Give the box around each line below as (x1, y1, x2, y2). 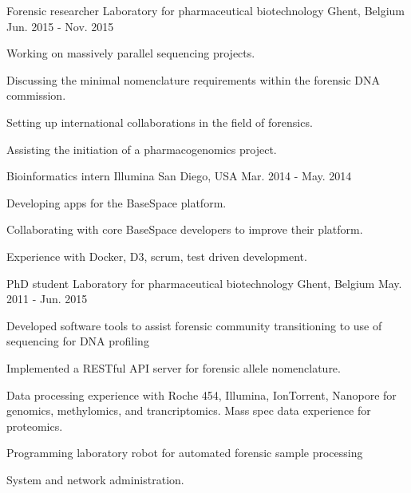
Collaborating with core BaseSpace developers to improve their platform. (6, 221, 363, 238)
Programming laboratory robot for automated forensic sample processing (6, 444, 363, 461)
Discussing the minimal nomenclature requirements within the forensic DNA (6, 71, 380, 88)
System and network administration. (6, 471, 184, 487)
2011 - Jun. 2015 (6, 290, 88, 307)
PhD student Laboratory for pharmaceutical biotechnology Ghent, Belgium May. (6, 274, 402, 291)
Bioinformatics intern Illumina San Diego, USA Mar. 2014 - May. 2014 (6, 168, 352, 184)
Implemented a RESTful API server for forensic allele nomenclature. (6, 359, 341, 376)
